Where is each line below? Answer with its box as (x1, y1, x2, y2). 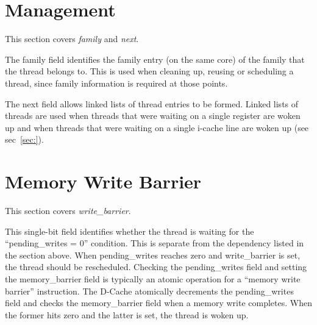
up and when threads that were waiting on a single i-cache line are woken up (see (5, 121, 309, 134)
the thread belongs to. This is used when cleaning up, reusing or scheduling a (5, 65, 294, 77)
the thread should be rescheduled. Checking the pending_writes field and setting (5, 260, 307, 273)
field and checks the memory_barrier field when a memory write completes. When (5, 296, 312, 309)
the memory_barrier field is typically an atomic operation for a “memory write (5, 272, 301, 285)
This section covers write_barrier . (5, 204, 131, 216)
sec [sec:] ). (5, 133, 44, 146)
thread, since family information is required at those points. (5, 76, 228, 89)
